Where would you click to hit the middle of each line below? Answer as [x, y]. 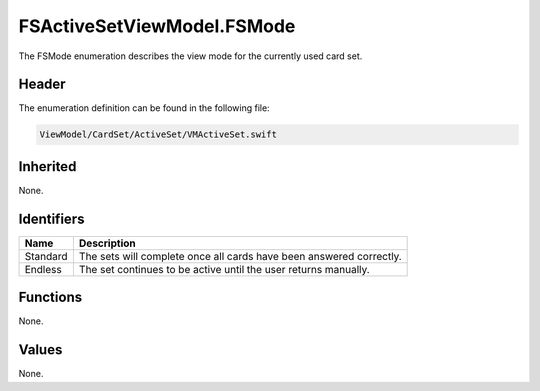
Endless [43, 269]
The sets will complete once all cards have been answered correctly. [240, 256]
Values [40, 350]
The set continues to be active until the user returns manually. [224, 269]
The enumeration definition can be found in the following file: [144, 108]
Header [42, 84]
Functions [50, 297]
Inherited [47, 166]
